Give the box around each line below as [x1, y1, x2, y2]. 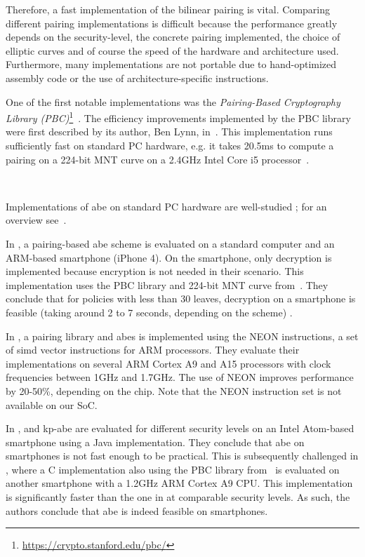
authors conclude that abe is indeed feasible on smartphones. [6, 503, 268, 518]
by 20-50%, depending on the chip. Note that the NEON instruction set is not [6, 383, 342, 398]
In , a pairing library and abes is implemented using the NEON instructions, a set [6, 328, 359, 343]
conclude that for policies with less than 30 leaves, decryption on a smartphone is [6, 291, 356, 306]
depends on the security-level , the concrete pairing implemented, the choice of [6, 29, 340, 44]
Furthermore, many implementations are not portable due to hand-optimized [6, 57, 337, 72]
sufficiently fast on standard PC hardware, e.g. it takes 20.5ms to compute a [6, 138, 334, 152]
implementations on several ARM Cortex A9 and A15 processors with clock [6, 356, 331, 370]
